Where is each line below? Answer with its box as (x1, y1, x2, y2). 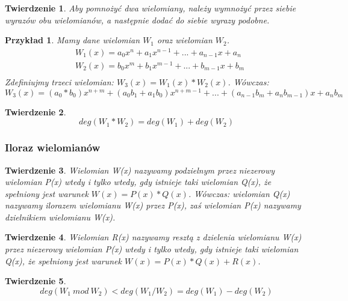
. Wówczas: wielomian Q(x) (188, 187, 290, 199)
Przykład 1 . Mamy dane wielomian (5, 34, 140, 46)
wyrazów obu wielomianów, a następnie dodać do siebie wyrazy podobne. (5, 13, 270, 26)
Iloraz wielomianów (5, 140, 101, 155)
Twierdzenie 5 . (5, 275, 66, 287)
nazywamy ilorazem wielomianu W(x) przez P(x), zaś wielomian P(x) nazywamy (5, 199, 301, 211)
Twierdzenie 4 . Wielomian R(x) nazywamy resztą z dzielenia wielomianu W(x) (5, 231, 302, 243)
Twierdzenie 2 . (5, 105, 66, 118)
